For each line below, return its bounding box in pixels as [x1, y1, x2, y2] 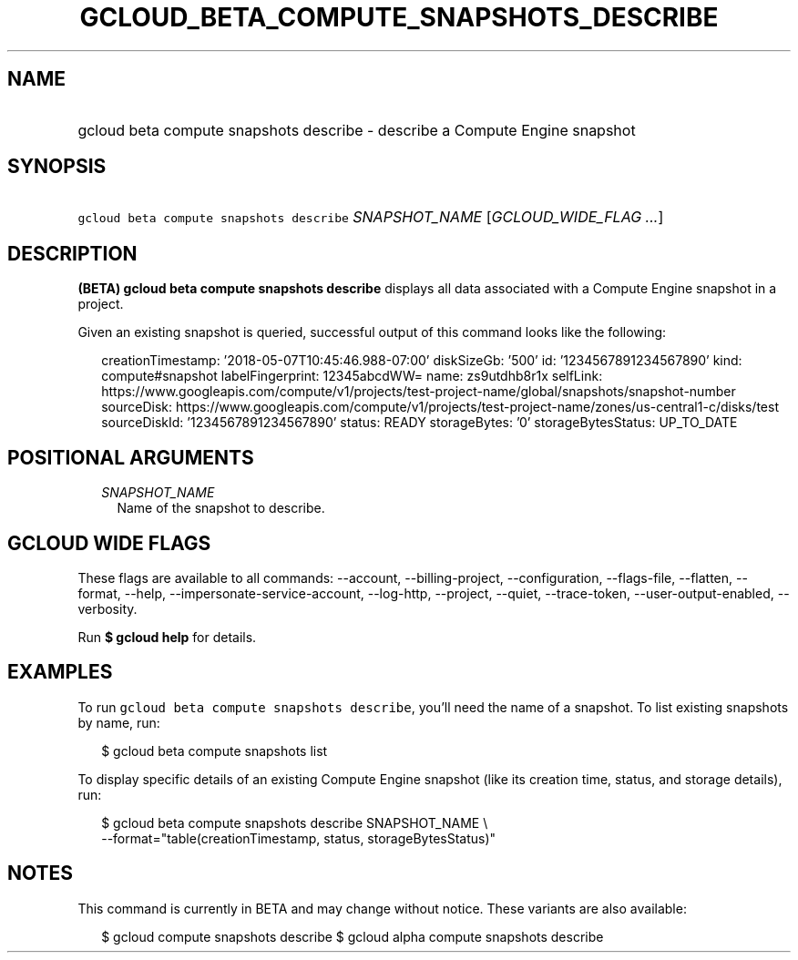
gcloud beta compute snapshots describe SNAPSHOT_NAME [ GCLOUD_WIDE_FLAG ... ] [77, 208, 664, 227]
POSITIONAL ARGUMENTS [7, 445, 254, 469]
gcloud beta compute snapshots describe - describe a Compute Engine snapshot [77, 120, 636, 139]
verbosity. [77, 600, 138, 617]
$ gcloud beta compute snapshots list [101, 742, 328, 759]
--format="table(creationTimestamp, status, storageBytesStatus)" [101, 830, 496, 846]
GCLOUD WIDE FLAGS [7, 531, 211, 555]
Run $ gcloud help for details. [77, 628, 257, 645]
